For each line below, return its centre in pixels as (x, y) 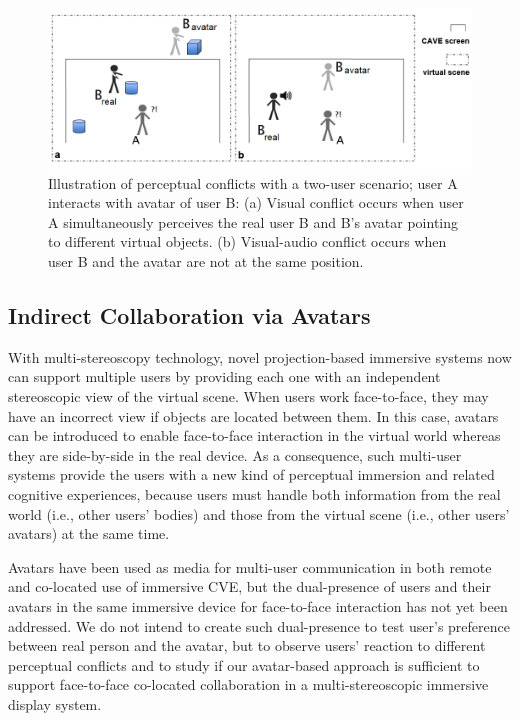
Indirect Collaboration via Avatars (189, 315)
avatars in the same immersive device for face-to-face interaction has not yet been (258, 606)
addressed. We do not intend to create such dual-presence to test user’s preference (259, 625)
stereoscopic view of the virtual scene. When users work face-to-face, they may (248, 396)
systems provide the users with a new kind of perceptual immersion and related (251, 474)
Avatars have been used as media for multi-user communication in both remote (250, 566)
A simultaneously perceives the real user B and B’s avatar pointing (253, 221)
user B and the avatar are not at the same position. (206, 261)
